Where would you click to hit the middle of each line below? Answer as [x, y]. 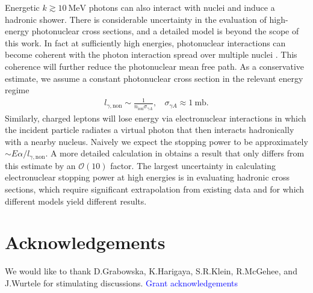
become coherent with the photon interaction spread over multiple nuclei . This [151, 54]
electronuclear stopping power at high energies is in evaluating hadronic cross [147, 177]
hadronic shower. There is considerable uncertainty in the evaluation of [136, 19]
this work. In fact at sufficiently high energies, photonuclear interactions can [145, 42]
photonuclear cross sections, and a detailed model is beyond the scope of [165, 31]
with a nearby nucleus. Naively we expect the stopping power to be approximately [156, 141]
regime [17, 90]
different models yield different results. [76, 201]
